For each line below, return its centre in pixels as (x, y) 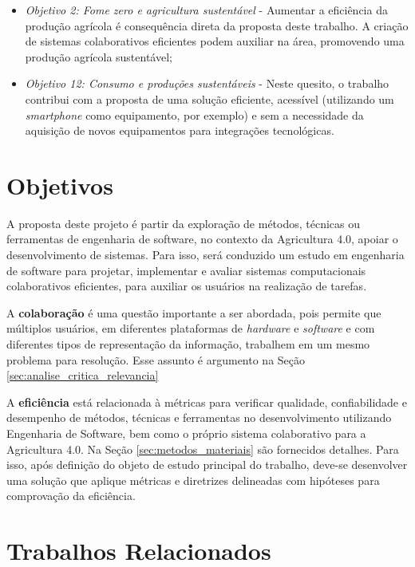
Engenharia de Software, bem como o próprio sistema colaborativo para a (186, 433)
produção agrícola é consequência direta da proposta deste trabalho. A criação (217, 25)
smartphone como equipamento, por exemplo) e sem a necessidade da (194, 114)
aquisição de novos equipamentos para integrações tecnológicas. (180, 130)
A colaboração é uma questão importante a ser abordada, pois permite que (194, 312)
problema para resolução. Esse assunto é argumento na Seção (156, 359)
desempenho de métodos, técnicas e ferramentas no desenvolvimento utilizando (199, 417)
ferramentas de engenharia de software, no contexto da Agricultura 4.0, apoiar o (202, 239)
